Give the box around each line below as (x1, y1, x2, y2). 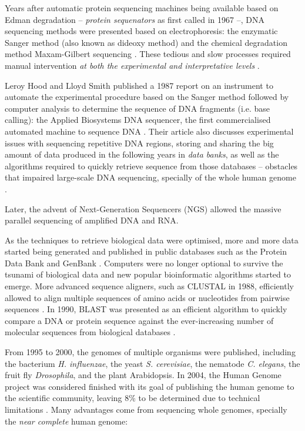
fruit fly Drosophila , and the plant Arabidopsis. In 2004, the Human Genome (5, 369, 281, 381)
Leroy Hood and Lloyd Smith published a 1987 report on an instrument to (5, 79, 273, 91)
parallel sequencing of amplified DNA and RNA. (5, 214, 179, 226)
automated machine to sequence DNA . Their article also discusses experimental (5, 125, 294, 137)
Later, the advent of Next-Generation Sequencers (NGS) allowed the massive (5, 202, 281, 215)
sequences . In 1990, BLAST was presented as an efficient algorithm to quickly (5, 303, 287, 315)
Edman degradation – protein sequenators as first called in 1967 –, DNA (5, 13, 264, 25)
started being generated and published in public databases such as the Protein (5, 245, 287, 258)
